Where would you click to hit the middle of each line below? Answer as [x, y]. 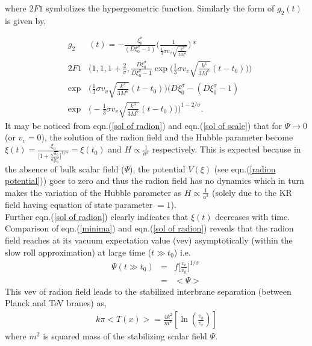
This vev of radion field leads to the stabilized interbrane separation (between [148, 291]
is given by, [26, 20]
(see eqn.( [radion [245, 168]
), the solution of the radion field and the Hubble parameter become [167, 137]
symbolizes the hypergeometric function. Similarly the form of [160, 8]
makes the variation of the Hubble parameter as [93, 192]
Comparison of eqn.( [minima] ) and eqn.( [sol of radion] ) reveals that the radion [149, 228]
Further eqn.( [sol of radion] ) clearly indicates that [97, 216]
